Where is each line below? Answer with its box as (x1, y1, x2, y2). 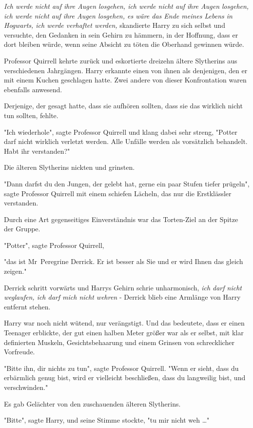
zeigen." (4, 266, 27, 276)
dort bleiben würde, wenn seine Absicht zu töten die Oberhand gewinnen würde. (4, 39, 244, 49)
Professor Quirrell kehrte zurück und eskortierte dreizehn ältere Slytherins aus (4, 55, 237, 65)
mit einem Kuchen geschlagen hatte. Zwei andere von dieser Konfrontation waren (4, 75, 247, 85)
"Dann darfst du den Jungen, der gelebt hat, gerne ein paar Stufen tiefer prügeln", (4, 178, 250, 188)
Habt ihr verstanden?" (4, 145, 70, 156)
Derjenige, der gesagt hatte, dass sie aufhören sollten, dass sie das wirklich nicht (4, 101, 243, 111)
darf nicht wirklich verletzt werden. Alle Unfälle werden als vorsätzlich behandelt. (4, 136, 248, 146)
